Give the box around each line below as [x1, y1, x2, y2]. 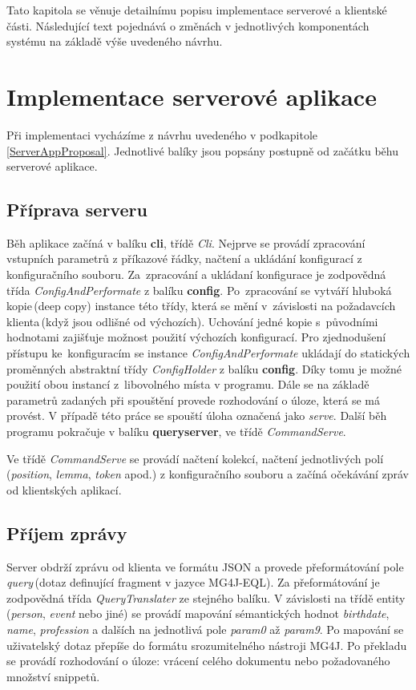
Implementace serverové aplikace [6, 79, 377, 112]
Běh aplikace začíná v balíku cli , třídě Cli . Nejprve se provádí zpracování [6, 234, 366, 251]
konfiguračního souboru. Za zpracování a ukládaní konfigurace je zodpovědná [6, 266, 386, 283]
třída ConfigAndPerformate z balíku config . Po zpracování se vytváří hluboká [6, 281, 392, 298]
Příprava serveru [6, 197, 147, 222]
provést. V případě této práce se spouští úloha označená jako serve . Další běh [6, 407, 387, 424]
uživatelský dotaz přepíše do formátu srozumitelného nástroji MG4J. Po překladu [6, 636, 407, 653]
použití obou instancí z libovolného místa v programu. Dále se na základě [6, 376, 370, 393]
